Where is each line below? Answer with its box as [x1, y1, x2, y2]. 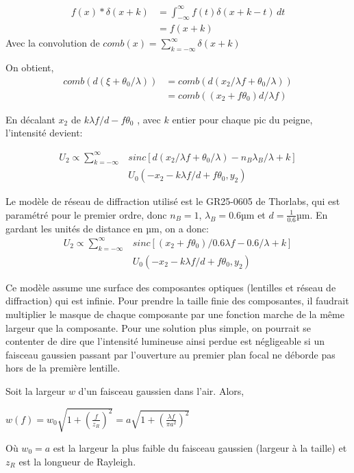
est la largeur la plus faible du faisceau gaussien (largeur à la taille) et [53, 441, 347, 455]
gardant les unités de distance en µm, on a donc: [5, 221, 209, 235]
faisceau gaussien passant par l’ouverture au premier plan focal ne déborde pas [5, 347, 336, 361]
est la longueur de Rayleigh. [18, 454, 136, 468]
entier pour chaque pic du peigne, [172, 112, 313, 126]
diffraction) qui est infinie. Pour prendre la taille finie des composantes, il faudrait [5, 293, 349, 308]
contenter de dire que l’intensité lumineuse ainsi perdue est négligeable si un [5, 334, 325, 348]
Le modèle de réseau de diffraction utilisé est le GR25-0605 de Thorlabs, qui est [5, 194, 340, 208]
